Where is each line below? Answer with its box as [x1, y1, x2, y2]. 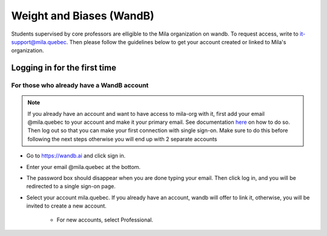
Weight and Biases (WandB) [11, 9, 154, 22]
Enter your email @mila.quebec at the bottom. [26, 163, 141, 170]
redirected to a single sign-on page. [26, 183, 116, 190]
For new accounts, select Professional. [56, 216, 154, 223]
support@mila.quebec [11, 38, 67, 45]
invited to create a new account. [26, 202, 107, 209]
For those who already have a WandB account [11, 81, 149, 90]
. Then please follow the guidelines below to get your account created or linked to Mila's [66, 38, 286, 45]
